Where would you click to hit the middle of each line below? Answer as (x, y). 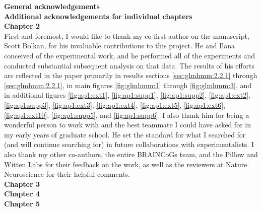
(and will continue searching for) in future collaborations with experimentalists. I (129, 144)
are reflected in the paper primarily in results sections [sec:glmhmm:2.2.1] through (131, 75)
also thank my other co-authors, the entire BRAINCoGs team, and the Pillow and (131, 154)
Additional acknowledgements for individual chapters (98, 16)
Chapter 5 (22, 203)
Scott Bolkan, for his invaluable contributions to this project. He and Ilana (119, 46)
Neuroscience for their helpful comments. (67, 174)
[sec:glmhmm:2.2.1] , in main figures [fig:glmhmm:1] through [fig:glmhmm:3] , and (128, 85)
